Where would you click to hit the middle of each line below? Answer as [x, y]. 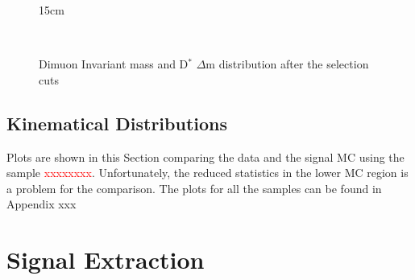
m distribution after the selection [287, 64]
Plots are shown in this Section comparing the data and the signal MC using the [205, 156]
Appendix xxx [41, 204]
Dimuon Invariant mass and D [114, 64]
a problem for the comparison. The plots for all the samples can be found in [194, 188]
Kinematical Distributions [117, 123]
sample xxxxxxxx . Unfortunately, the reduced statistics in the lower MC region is [207, 173]
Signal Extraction [106, 259]
